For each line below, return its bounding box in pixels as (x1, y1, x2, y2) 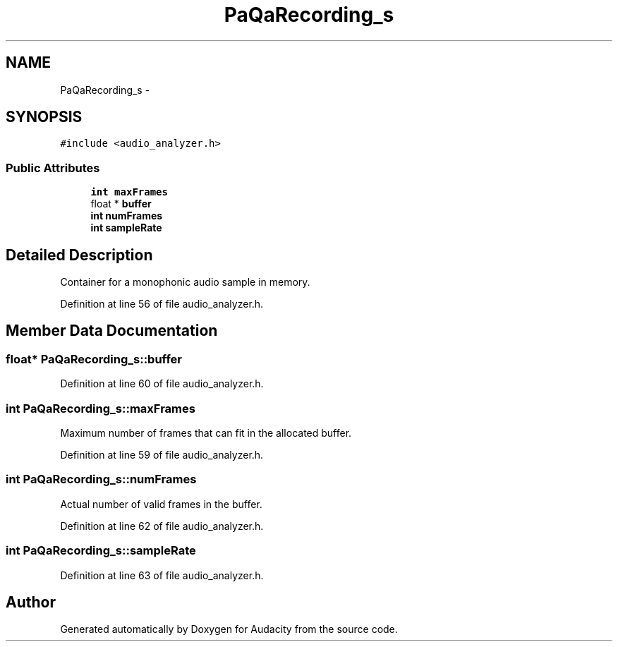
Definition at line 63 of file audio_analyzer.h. (60, 569, 264, 581)
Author (6, 593, 56, 611)
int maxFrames (90, 186, 168, 198)
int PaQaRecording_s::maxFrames (6, 401, 195, 416)
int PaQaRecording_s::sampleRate (6, 543, 196, 558)
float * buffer (90, 198, 152, 210)
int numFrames (90, 210, 163, 222)
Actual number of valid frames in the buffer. (60, 497, 262, 510)
